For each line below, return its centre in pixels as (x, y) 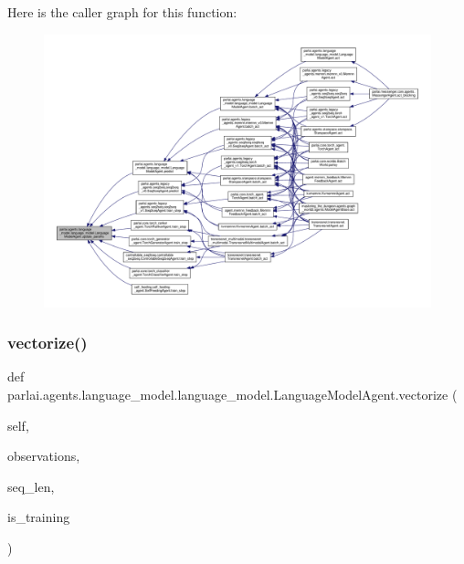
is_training (39, 517)
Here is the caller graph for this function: (122, 12)
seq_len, (31, 486)
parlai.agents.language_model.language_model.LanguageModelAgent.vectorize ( (232, 394)
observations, (44, 456)
